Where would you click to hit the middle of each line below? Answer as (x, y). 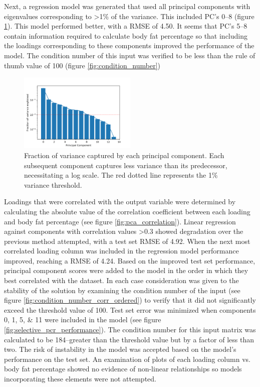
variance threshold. (53, 184)
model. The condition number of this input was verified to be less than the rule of (130, 55)
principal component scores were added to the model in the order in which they (126, 270)
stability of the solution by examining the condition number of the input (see (122, 290)
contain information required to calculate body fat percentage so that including (126, 35)
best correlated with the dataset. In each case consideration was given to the (121, 280)
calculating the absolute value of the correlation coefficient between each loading (127, 211)
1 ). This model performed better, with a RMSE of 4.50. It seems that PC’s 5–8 (126, 26)
